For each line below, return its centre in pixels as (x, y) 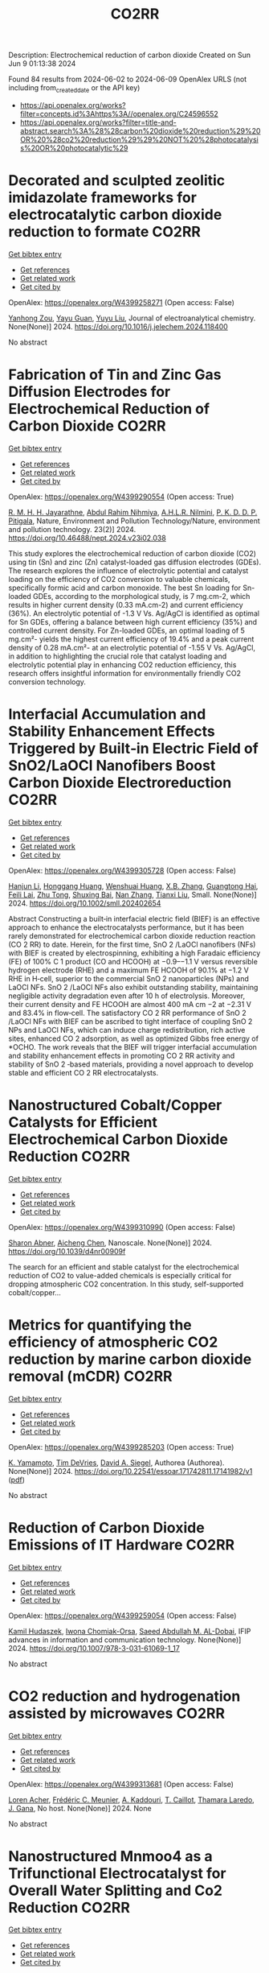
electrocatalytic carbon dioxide (115, 215)
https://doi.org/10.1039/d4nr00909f (67, 1251)
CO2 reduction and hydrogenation (124, 1696)
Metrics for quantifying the (100, 1325)
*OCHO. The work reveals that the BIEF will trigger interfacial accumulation (132, 1046)
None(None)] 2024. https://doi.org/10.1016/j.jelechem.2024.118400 (118, 326)
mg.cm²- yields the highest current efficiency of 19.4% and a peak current (131, 639)
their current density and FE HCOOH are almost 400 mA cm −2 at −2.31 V (130, 1004)
